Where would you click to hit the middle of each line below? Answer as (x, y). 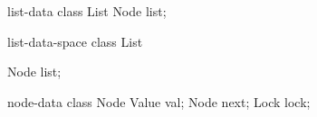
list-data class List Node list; (87, 11)
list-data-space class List (75, 41)
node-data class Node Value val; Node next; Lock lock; (159, 101)
